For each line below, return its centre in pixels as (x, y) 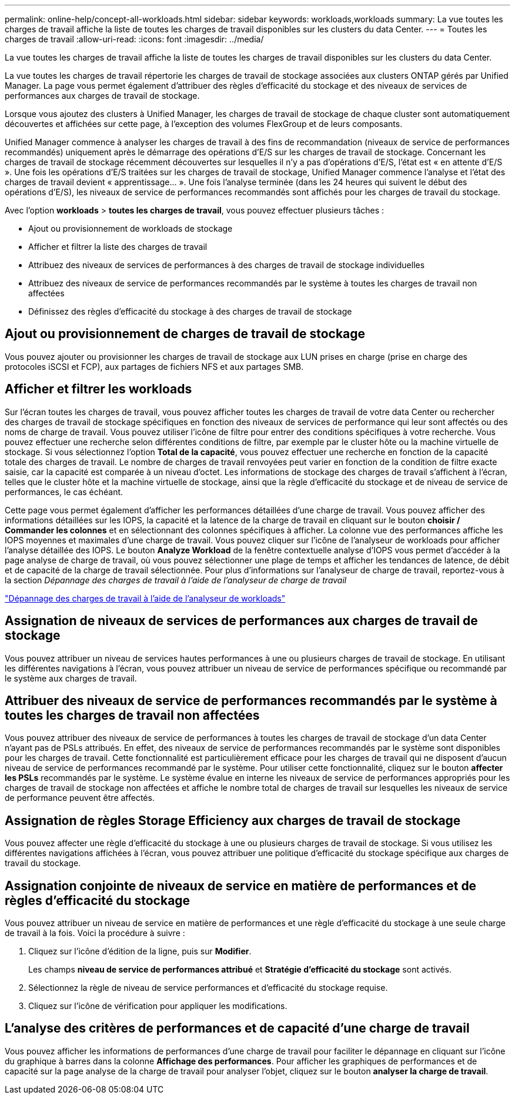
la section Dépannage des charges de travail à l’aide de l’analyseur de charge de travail (176, 580)
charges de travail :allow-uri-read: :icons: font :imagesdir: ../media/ (134, 39)
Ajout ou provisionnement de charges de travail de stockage (185, 334)
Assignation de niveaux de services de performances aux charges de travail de (241, 621)
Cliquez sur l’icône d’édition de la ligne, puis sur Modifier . (140, 951)
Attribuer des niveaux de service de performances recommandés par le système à (251, 700)
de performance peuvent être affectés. (80, 798)
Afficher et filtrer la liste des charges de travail (118, 247)
